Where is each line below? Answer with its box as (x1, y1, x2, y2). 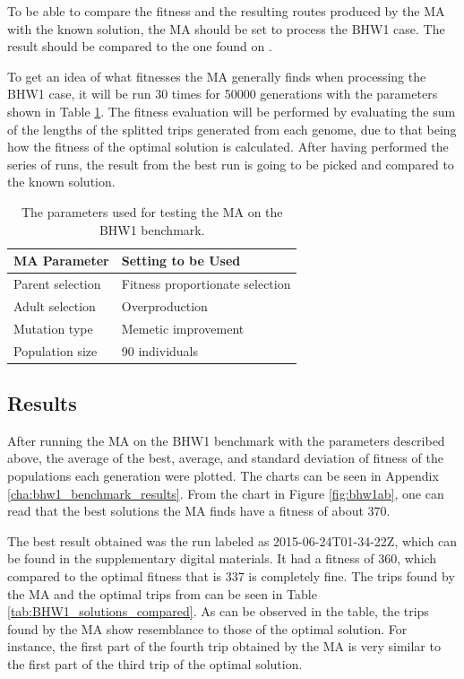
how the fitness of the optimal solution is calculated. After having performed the (7, 137, 449, 156)
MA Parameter (13, 251, 109, 270)
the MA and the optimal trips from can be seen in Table (7, 584, 317, 603)
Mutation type (13, 318, 93, 337)
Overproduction (121, 296, 208, 315)
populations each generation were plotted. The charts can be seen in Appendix (7, 466, 439, 484)
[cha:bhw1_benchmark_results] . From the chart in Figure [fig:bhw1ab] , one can (7, 483, 444, 502)
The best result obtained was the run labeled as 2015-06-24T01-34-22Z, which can (7, 531, 458, 550)
